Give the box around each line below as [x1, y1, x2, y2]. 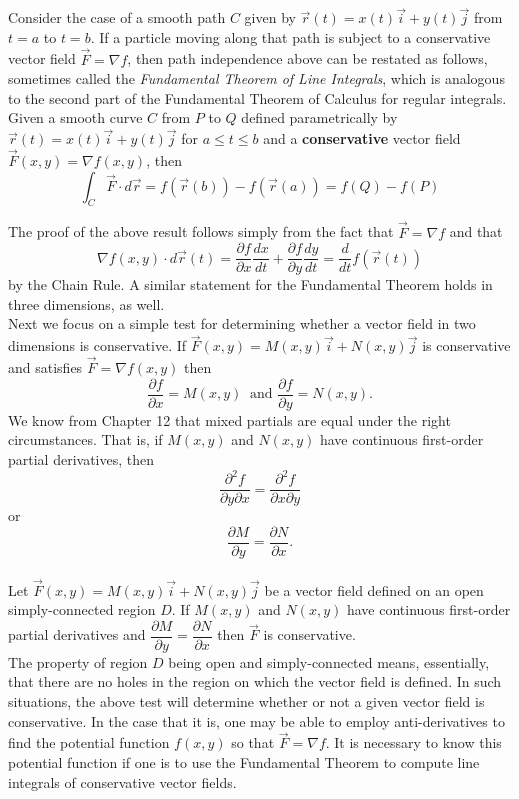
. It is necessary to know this [325, 732, 502, 753]
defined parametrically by [241, 107, 398, 128]
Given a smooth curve [8, 107, 143, 128]
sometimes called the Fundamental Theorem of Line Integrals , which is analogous [8, 68, 505, 89]
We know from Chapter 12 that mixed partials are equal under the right [8, 409, 451, 430]
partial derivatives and [8, 624, 146, 645]
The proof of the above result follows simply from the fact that [8, 221, 394, 242]
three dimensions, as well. [8, 293, 165, 314]
